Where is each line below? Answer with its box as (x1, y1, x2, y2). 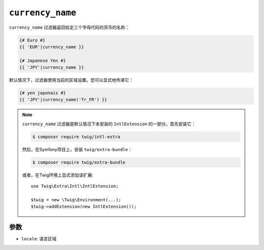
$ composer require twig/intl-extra (32, 134, 121, 139)
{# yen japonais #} (19, 90, 66, 96)
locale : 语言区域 (21, 236, 57, 242)
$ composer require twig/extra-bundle (32, 159, 126, 165)
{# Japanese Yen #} (19, 58, 66, 63)
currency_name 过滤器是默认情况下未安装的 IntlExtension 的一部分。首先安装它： (22, 121, 196, 127)
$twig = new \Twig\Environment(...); (31, 197, 122, 202)
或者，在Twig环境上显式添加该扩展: (22, 172, 93, 178)
